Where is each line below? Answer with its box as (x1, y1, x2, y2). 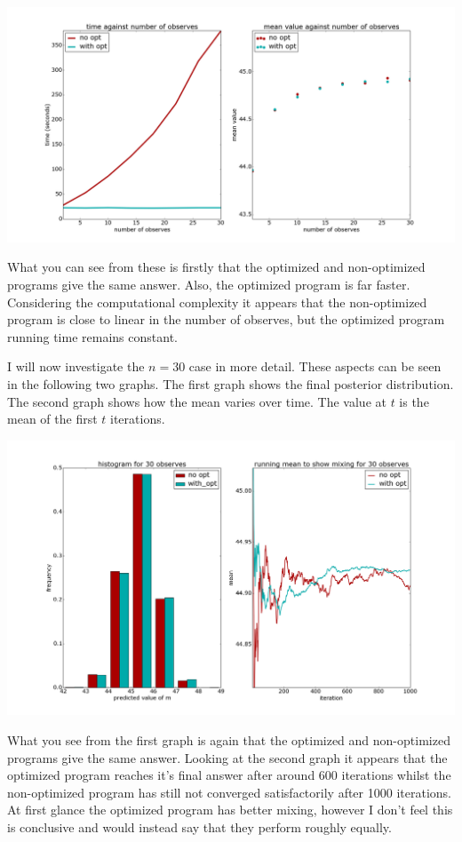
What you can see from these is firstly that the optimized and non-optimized (7, 258, 426, 276)
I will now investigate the (7, 357, 145, 376)
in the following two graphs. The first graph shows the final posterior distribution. (7, 374, 454, 393)
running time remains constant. (7, 327, 178, 346)
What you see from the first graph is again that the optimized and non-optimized (7, 730, 450, 749)
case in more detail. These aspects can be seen (188, 357, 442, 376)
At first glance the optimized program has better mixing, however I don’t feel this (7, 800, 453, 819)
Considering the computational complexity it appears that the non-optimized (7, 292, 427, 311)
